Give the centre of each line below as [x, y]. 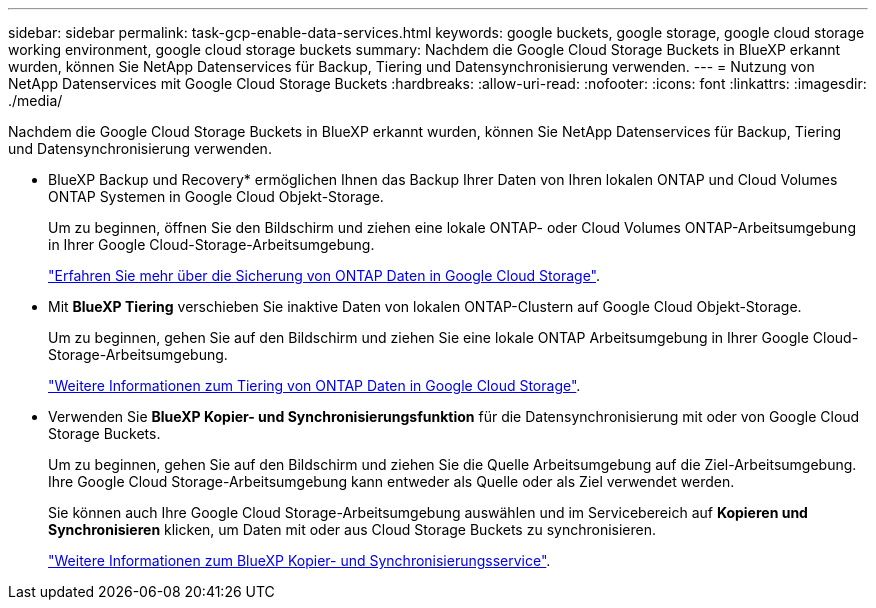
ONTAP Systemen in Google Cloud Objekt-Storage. [216, 196]
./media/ [35, 100]
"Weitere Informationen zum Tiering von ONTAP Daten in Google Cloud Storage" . [314, 385]
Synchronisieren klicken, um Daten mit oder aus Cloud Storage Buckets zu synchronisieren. [352, 529]
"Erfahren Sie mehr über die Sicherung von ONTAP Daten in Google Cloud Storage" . [324, 275]
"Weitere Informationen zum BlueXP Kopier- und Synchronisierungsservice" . [299, 560]
